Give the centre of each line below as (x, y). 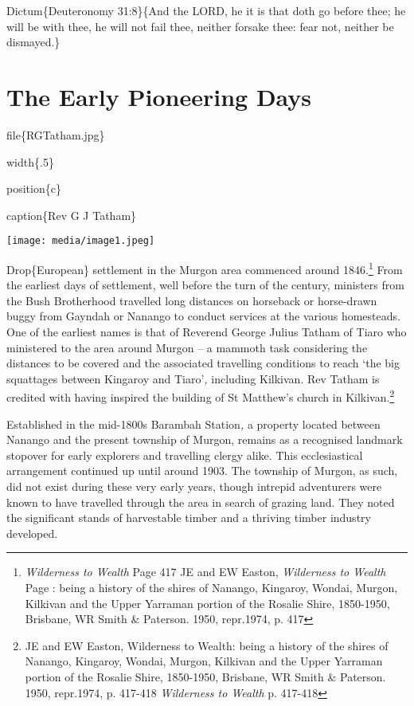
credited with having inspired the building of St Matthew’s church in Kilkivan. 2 (201, 396)
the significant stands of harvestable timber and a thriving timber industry (189, 518)
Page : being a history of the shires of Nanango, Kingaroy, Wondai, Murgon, (211, 587)
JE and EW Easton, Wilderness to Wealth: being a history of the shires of (207, 645)
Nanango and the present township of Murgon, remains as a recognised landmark (205, 439)
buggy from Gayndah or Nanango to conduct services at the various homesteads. (203, 316)
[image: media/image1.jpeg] (81, 241)
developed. (32, 533)
